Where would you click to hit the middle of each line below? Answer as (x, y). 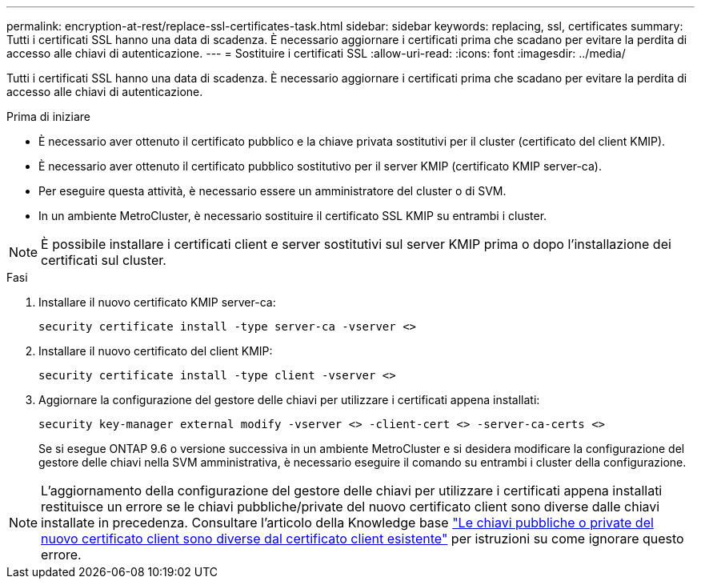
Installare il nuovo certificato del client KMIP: (156, 351)
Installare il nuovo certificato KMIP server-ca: (157, 302)
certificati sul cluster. (104, 260)
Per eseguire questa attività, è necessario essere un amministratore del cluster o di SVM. (272, 191)
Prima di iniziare (48, 116)
